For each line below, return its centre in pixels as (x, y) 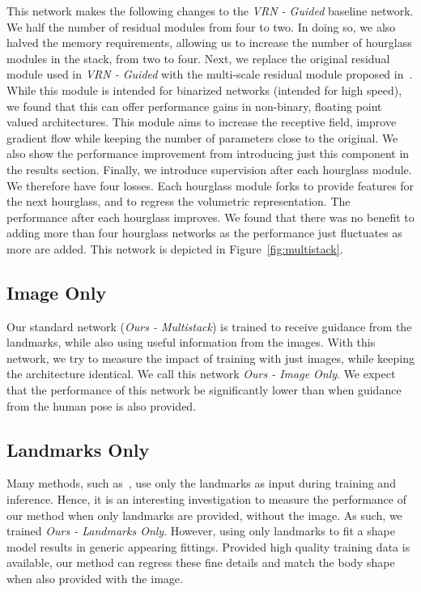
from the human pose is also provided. (102, 405)
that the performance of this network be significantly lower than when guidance (204, 390)
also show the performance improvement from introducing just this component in (208, 153)
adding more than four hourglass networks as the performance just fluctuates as (204, 233)
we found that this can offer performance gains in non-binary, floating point (194, 106)
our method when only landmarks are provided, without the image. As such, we (204, 515)
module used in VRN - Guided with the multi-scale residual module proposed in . (210, 74)
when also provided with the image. (95, 579)
